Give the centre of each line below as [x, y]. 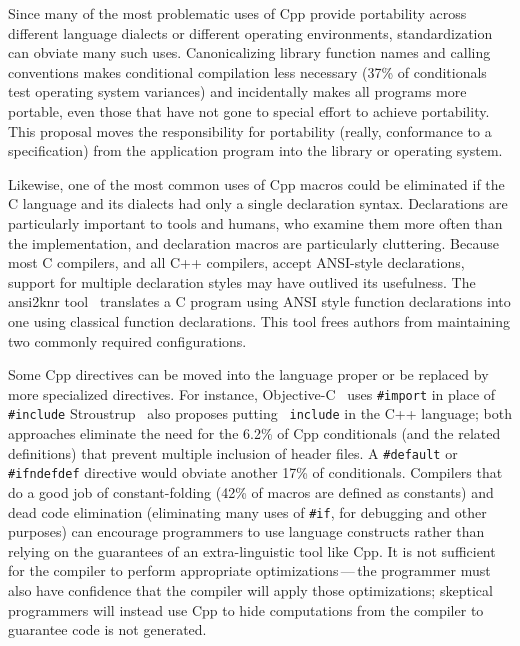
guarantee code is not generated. [107, 629]
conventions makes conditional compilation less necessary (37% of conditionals [247, 71]
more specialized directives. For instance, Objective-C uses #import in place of [252, 393]
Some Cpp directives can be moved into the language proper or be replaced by [248, 374]
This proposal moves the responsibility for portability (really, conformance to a [250, 130]
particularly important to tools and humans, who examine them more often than [255, 222]
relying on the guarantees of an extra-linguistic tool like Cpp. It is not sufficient [252, 550]
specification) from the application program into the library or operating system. [255, 150]
